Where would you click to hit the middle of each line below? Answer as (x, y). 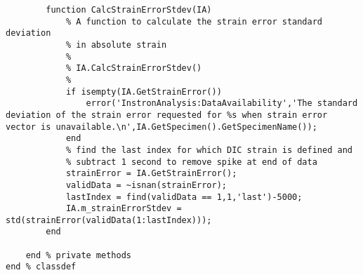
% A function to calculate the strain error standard (194, 21)
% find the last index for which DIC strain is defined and (209, 150)
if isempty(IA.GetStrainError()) (144, 92)
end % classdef (41, 267)
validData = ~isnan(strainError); (146, 185)
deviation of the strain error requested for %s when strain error (167, 115)
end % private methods (78, 255)
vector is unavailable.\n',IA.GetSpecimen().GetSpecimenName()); (161, 127)
